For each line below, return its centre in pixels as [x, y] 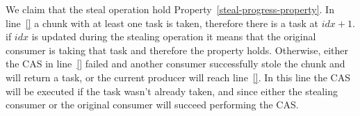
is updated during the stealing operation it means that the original [174, 36]
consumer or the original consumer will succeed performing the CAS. [152, 105]
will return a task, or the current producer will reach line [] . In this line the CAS [178, 77]
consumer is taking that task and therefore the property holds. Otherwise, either [177, 50]
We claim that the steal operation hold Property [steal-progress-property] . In [170, 9]
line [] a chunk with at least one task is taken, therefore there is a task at [162, 23]
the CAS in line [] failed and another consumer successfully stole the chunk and [175, 64]
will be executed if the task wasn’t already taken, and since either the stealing [172, 91]
